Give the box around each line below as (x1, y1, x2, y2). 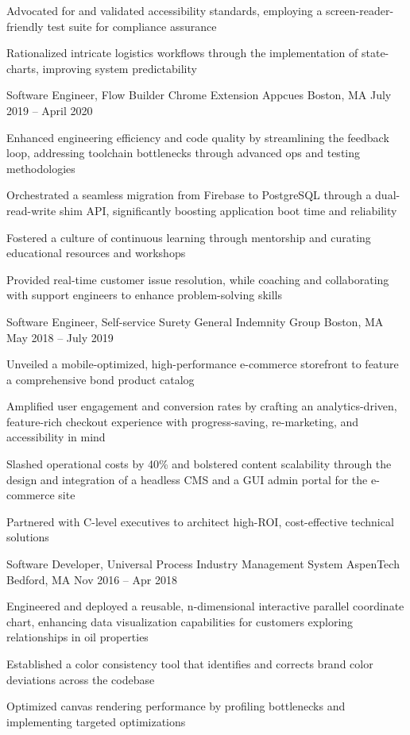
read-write (6, 202, 56, 218)
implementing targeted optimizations (6, 713, 186, 729)
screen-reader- (326, 2, 394, 18)
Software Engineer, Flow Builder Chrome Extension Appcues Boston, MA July (6, 87, 392, 103)
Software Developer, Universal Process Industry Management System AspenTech (6, 556, 400, 572)
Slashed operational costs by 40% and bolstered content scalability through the (6, 456, 392, 472)
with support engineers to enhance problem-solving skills (6, 287, 283, 303)
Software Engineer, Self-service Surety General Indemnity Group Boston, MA (6, 313, 384, 329)
